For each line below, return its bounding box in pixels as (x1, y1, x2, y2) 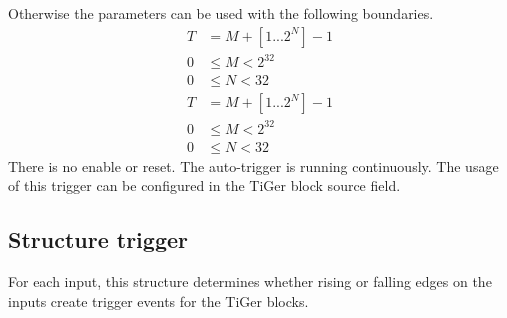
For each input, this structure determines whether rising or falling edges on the (8, 271, 492, 292)
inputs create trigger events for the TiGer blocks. (8, 290, 309, 311)
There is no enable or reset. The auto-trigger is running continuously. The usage (8, 155, 499, 176)
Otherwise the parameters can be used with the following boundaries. (8, 3, 434, 23)
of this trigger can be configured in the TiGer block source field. (8, 175, 401, 196)
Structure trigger (8, 224, 188, 255)
